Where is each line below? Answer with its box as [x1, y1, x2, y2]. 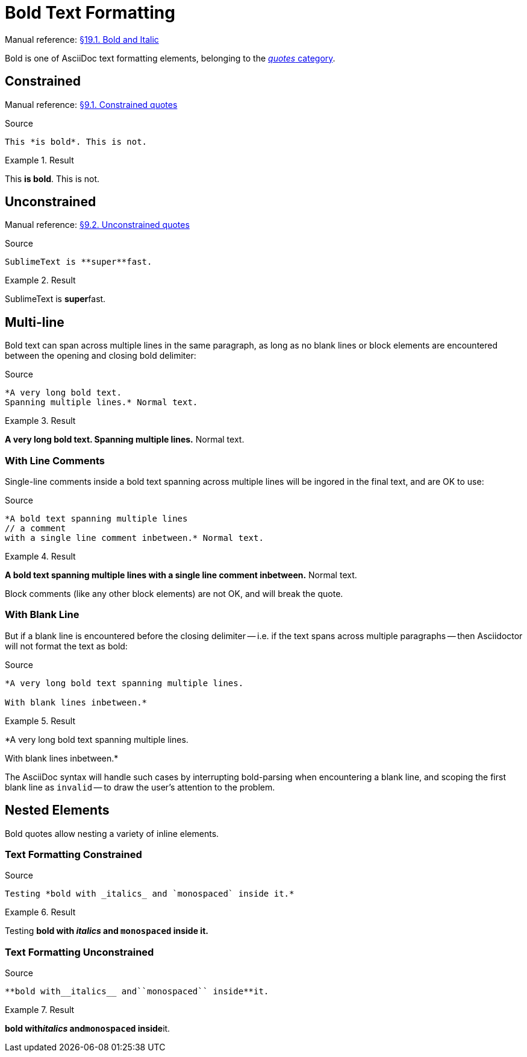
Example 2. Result [5, 275, 76, 286]
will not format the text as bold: [5, 640, 128, 651]
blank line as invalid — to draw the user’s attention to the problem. [5, 781, 275, 792]
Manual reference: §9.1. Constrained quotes [5, 99, 178, 110]
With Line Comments [5, 454, 105, 467]
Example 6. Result [5, 907, 76, 918]
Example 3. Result [5, 415, 76, 426]
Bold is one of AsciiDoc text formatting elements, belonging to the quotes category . [5, 52, 335, 63]
